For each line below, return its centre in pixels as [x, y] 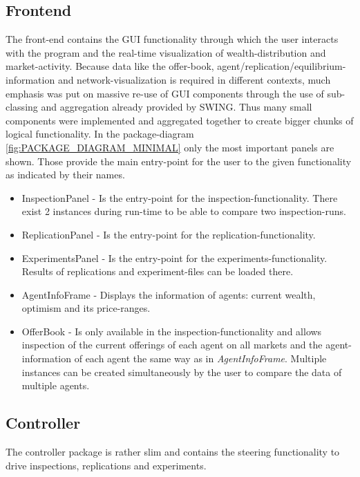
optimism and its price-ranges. [86, 308]
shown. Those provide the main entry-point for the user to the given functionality [179, 161]
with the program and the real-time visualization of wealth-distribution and [166, 52]
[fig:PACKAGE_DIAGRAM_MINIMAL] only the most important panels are [170, 147]
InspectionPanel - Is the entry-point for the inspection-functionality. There [180, 197]
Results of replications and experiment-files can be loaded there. [158, 271]
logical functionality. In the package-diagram [100, 134]
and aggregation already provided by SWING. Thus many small [177, 107]
